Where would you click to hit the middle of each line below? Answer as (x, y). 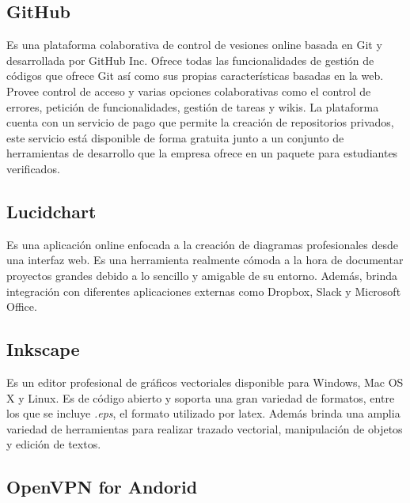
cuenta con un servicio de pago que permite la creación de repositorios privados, (200, 122)
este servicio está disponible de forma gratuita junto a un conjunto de (175, 137)
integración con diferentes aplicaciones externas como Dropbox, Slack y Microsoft (204, 291)
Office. (22, 306)
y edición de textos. (54, 444)
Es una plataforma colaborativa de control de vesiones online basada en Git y (194, 45)
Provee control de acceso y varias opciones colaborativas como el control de (189, 91)
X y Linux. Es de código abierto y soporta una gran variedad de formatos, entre (201, 397)
